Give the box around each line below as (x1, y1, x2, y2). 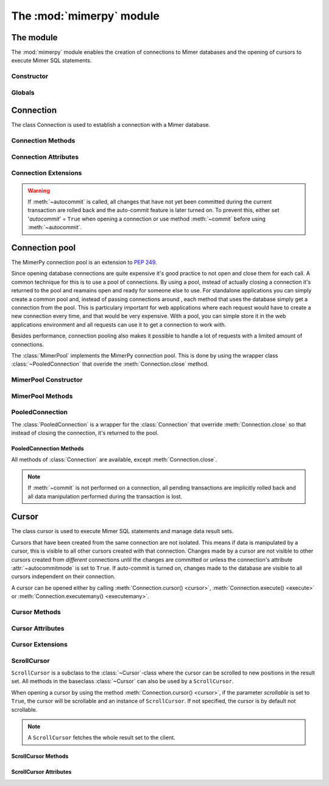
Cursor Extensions (11, 640, 68, 649)
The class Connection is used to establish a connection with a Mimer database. (11, 121, 210, 129)
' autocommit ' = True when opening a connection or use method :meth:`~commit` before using (27, 215, 266, 222)
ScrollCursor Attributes (11, 768, 72, 776)
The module (11, 32, 58, 43)
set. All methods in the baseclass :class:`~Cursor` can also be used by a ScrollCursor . (11, 678, 234, 685)
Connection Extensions (11, 169, 82, 177)
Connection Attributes (11, 152, 79, 161)
